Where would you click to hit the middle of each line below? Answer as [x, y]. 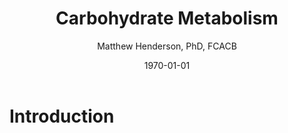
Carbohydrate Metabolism [167, 18]
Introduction [62, 116]
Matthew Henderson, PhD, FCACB [167, 46]
